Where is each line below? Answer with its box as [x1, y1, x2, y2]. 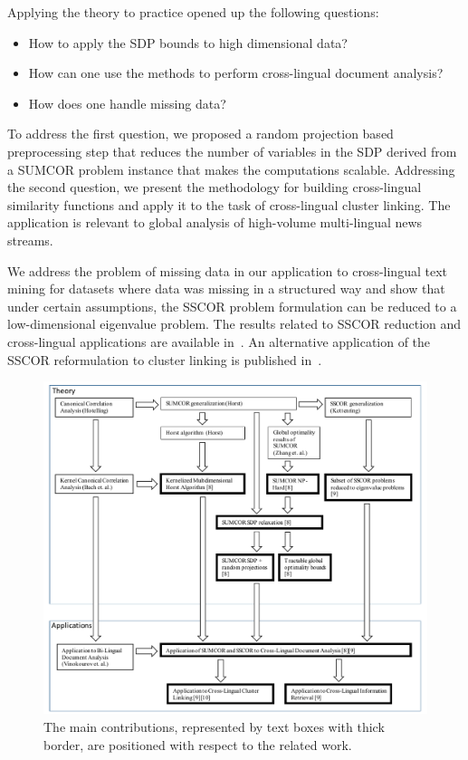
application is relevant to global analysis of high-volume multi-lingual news [7, 213, 423, 232]
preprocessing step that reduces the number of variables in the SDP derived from [7, 141, 457, 160]
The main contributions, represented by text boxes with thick [43, 717, 385, 736]
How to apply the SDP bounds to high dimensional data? [28, 33, 348, 52]
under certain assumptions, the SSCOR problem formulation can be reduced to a [7, 296, 457, 315]
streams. [7, 230, 53, 249]
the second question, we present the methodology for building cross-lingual [7, 178, 422, 197]
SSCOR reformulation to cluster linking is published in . [7, 350, 322, 369]
